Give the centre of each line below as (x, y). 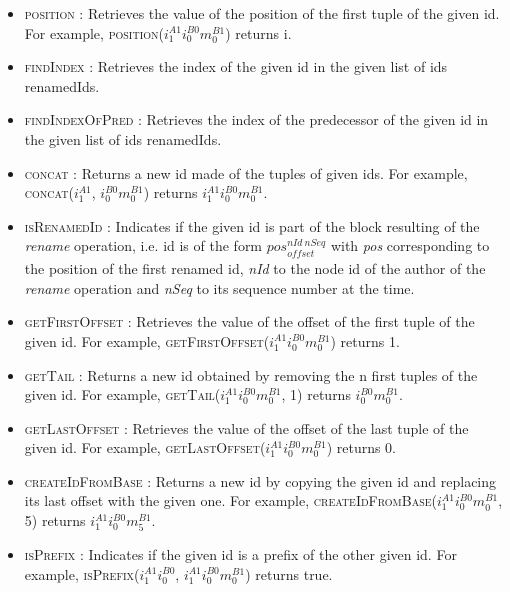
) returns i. (258, 32)
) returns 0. (361, 447)
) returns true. (289, 573)
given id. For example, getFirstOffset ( (147, 340)
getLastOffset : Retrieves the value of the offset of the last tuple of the (246, 427)
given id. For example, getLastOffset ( (145, 447)
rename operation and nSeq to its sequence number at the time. (219, 287)
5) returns (55, 520)
